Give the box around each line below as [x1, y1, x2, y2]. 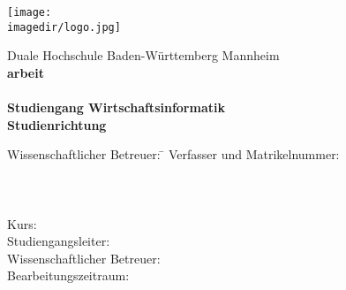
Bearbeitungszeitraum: [7, 266, 130, 285]
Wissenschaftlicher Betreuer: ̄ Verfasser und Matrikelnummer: [7, 145, 340, 164]
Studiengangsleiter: [7, 232, 110, 250]
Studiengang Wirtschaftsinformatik [7, 98, 225, 117]
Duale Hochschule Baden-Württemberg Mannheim [7, 46, 280, 65]
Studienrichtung [7, 115, 107, 134]
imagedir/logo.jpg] [7, 20, 121, 34]
